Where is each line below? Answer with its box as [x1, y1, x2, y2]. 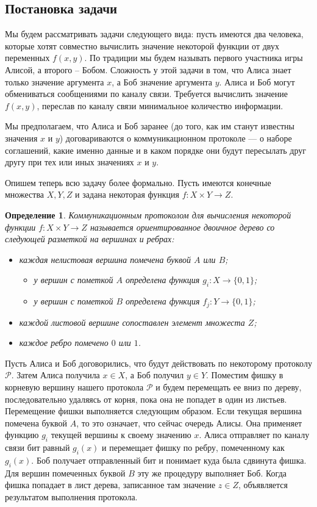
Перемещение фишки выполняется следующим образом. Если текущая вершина [5, 405, 302, 417]
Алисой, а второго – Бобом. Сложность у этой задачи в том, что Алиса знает [5, 63, 291, 76]
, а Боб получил [125, 369, 184, 381]
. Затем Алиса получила [11, 369, 100, 381]
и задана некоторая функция [75, 188, 180, 201]
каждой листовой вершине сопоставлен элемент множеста [19, 315, 245, 328]
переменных [5, 51, 50, 64]
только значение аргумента [5, 75, 104, 88]
